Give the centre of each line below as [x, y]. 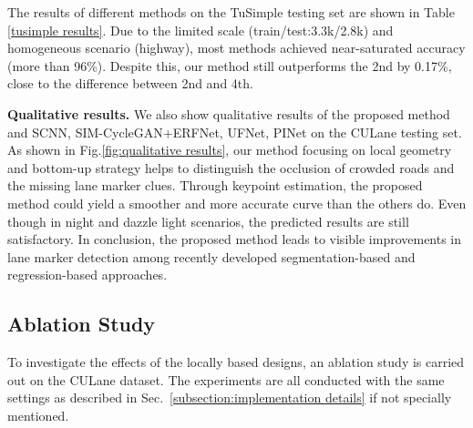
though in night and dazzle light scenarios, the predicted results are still [208, 221]
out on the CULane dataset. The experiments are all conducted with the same [226, 379]
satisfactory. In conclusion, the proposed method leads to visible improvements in [235, 239]
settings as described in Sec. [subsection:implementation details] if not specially [230, 397]
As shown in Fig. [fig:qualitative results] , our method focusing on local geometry [230, 150]
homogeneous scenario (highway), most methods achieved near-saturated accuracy [236, 48]
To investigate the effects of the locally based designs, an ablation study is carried [236, 362]
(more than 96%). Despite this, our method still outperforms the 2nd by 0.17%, [230, 65]
